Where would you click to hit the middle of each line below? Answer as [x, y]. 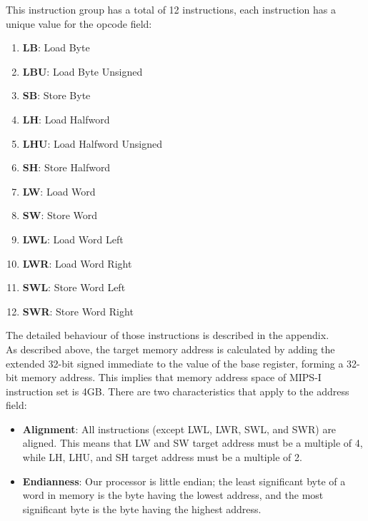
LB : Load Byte [56, 47]
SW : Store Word [60, 215]
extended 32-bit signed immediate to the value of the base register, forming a [175, 363]
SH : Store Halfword [66, 167]
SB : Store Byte [56, 95]
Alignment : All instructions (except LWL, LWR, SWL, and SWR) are [179, 429]
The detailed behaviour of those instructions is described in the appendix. [168, 335]
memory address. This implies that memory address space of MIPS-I [171, 377]
